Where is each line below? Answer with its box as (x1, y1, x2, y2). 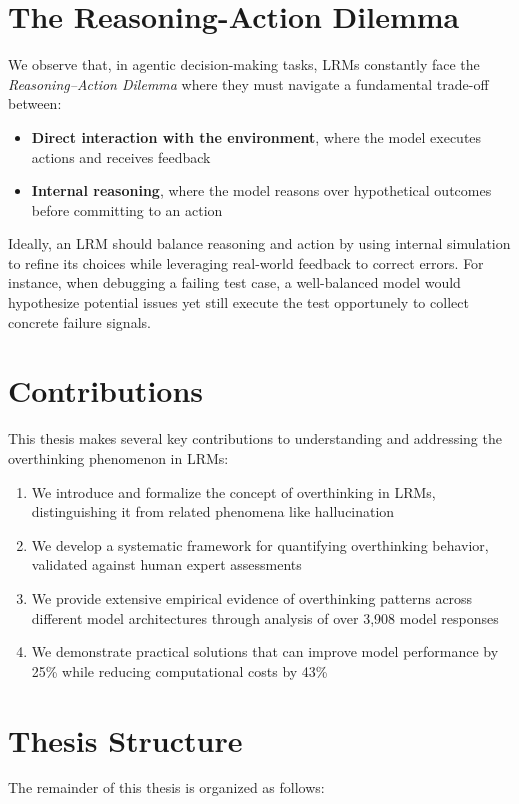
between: (8, 93, 62, 114)
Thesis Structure (8, 719, 243, 760)
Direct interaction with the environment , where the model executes (31, 126, 482, 147)
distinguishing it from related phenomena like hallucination (31, 501, 395, 522)
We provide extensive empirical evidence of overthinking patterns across (31, 587, 473, 608)
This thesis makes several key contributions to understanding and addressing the (8, 428, 502, 449)
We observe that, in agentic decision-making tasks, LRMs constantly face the (8, 54, 480, 75)
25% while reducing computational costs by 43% (31, 660, 328, 681)
